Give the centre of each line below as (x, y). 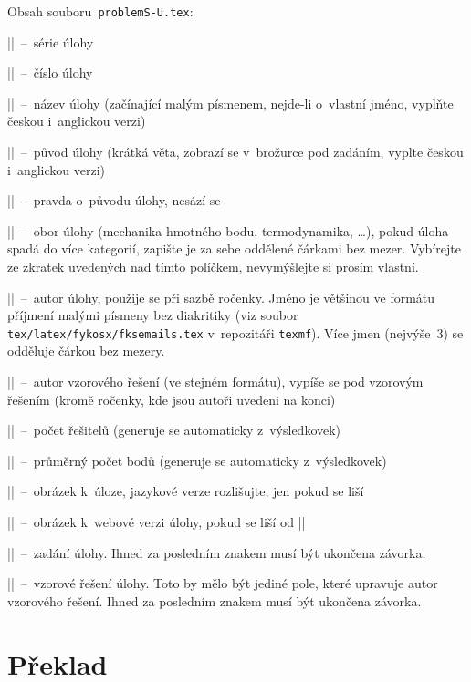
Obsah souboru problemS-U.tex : (100, 11)
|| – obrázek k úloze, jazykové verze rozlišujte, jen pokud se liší (186, 491)
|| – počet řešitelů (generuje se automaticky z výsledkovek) (174, 430)
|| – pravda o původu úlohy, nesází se (114, 200)
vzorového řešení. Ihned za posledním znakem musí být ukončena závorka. (215, 600)
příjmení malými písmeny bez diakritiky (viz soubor (153, 315)
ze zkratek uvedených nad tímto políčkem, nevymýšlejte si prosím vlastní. (213, 266)
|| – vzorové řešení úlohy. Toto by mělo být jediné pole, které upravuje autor (223, 583)
